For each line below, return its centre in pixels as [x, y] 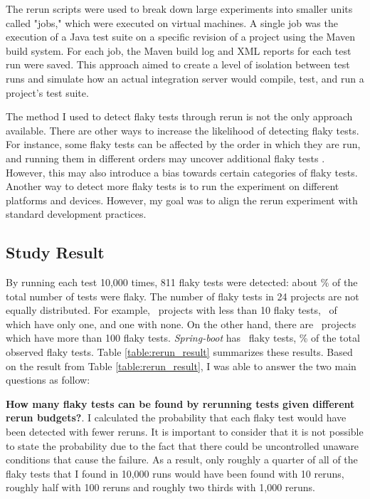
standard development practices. [76, 214]
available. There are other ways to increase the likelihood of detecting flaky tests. [183, 130]
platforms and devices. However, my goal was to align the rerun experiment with [182, 200]
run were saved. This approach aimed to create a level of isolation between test [178, 64]
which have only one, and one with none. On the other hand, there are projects [181, 324]
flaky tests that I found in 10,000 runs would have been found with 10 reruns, [175, 473]
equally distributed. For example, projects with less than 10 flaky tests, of [171, 310]
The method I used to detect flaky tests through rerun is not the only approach [179, 116]
